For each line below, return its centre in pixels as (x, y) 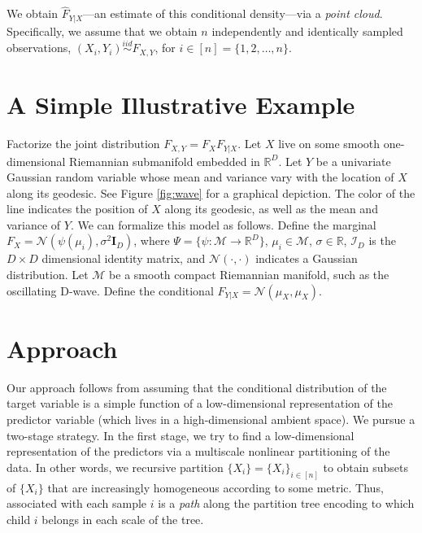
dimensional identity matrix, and (124, 258)
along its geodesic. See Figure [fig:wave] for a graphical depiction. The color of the (211, 192)
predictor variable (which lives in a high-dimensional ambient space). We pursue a (211, 419)
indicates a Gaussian (307, 258)
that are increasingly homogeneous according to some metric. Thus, (215, 487)
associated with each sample (77, 503)
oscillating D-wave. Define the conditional (110, 290)
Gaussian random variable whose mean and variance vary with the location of (200, 177)
